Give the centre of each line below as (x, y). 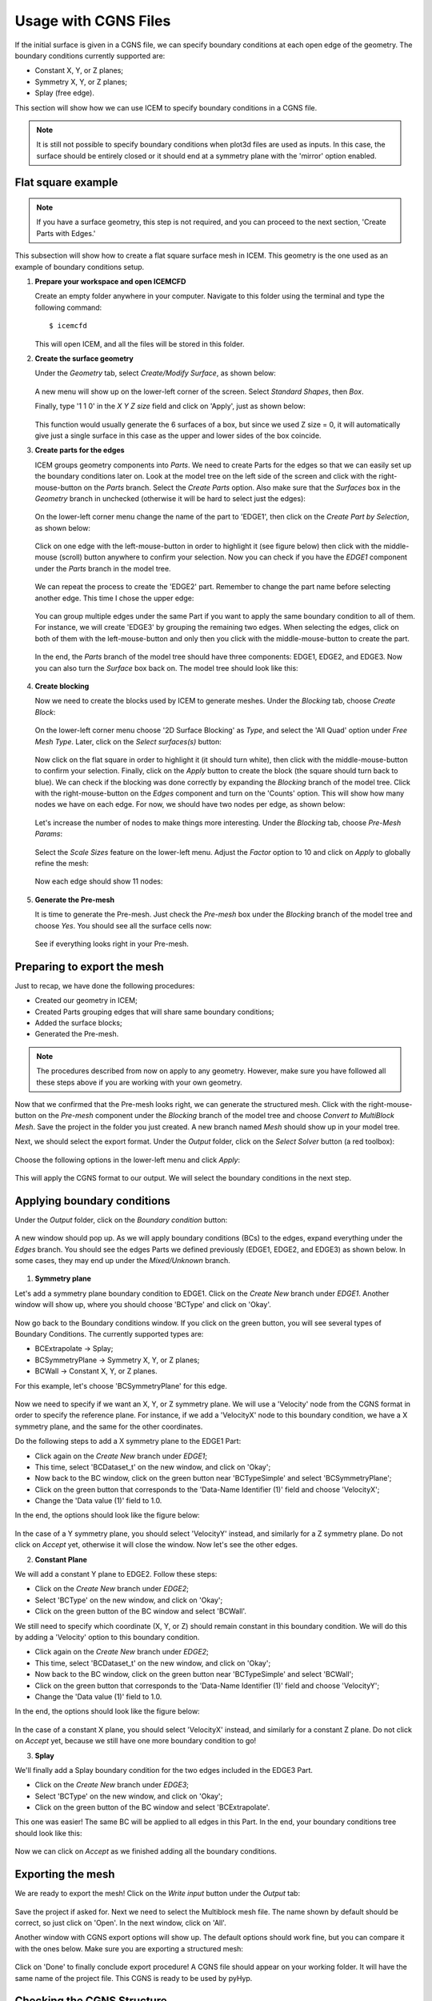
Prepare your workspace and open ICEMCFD (110, 282)
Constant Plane (61, 1559)
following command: (68, 307)
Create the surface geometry (84, 358)
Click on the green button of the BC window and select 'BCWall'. (141, 1611)
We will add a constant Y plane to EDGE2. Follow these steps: (116, 1574)
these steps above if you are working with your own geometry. (140, 1082)
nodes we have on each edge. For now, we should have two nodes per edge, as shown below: (190, 804)
